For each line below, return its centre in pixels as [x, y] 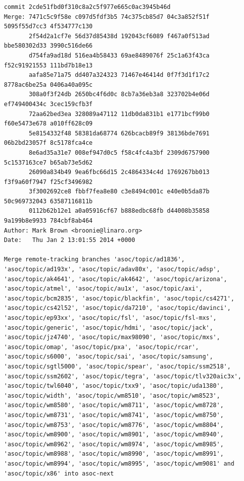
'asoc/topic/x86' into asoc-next [59, 473]
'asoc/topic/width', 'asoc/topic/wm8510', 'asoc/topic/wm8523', [112, 395]
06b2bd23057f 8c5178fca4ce [48, 143]
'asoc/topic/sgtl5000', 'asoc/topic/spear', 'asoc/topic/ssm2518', [118, 366]
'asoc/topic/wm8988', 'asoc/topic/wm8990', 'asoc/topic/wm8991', [114, 454]
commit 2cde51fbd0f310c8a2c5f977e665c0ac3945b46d [87, 7]
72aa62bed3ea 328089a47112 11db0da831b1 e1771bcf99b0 [119, 114]
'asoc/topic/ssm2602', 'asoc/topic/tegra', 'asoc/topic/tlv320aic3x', [123, 376]
